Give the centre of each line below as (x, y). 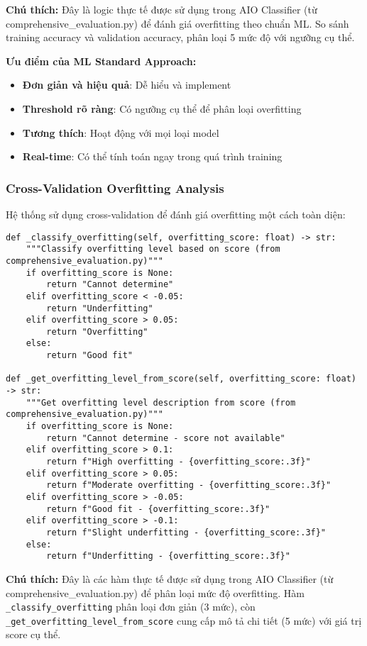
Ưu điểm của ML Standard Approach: (101, 61)
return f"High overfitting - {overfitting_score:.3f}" (179, 462)
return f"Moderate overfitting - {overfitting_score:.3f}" (189, 485)
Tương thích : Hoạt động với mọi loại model (121, 132)
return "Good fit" (89, 356)
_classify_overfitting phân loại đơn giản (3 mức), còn (131, 607)
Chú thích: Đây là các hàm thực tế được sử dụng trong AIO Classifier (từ (170, 578)
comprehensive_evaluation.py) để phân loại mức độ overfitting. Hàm (155, 592)
